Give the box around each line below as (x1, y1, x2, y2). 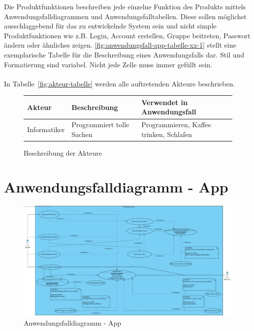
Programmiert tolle (71, 119, 129, 130)
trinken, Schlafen (141, 129, 192, 139)
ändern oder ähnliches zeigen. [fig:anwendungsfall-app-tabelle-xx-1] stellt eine (4, 40, 236, 50)
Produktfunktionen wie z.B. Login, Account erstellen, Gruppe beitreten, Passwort (4, 30, 251, 40)
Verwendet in (141, 97, 188, 107)
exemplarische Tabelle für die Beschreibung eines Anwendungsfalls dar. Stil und (4, 49, 245, 59)
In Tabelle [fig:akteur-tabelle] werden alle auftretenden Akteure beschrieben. (4, 78, 235, 88)
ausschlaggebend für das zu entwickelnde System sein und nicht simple (4, 21, 217, 31)
